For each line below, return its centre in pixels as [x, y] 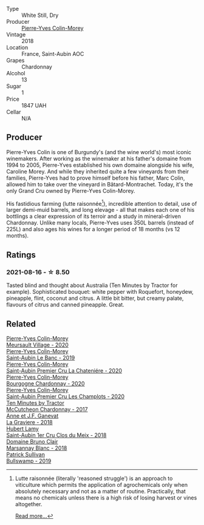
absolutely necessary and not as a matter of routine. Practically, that [100, 491]
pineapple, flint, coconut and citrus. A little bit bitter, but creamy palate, [95, 298]
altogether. [29, 504]
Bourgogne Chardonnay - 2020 [46, 383]
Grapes [15, 60]
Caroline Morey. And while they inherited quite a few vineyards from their [98, 171]
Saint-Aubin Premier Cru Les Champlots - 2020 [66, 396]
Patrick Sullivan [26, 454]
